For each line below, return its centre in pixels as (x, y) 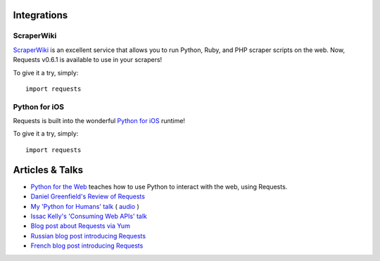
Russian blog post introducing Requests (88, 236)
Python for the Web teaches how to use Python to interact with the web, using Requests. (159, 186)
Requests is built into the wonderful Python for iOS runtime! (99, 121)
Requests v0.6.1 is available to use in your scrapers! (88, 60)
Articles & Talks (48, 170)
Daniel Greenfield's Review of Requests (88, 196)
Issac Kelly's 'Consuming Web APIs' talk (89, 216)
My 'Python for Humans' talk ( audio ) (85, 206)
